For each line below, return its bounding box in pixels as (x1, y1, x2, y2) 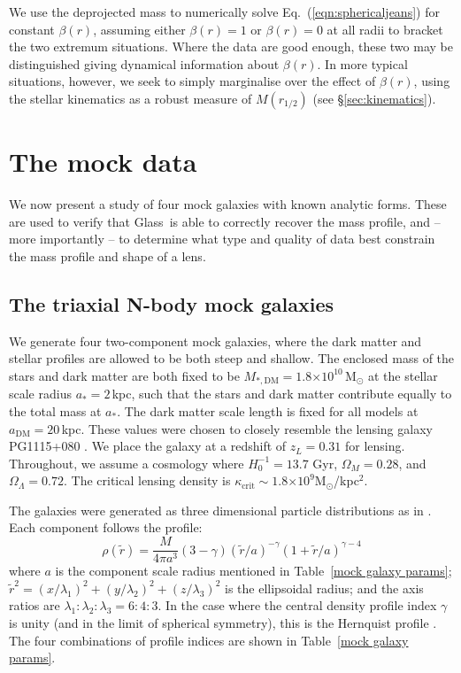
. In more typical (317, 54, 408, 73)
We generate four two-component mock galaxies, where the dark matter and (9, 331, 422, 350)
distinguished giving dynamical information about (9, 54, 280, 73)
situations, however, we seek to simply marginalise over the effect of (9, 72, 376, 90)
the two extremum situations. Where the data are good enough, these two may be (9, 37, 453, 56)
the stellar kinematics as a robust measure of (9, 89, 252, 107)
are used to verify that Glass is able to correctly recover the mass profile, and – (9, 212, 441, 230)
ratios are (9, 596, 60, 615)
